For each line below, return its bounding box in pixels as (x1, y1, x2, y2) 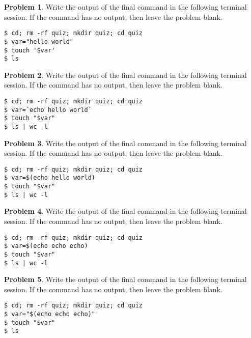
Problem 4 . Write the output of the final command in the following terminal (4, 206, 247, 216)
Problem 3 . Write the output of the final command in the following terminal (4, 137, 247, 148)
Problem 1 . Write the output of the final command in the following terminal (4, 2, 247, 12)
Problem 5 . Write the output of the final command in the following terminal (4, 274, 247, 285)
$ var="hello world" (4, 38, 74, 45)
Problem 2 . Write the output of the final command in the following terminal (4, 69, 247, 80)
